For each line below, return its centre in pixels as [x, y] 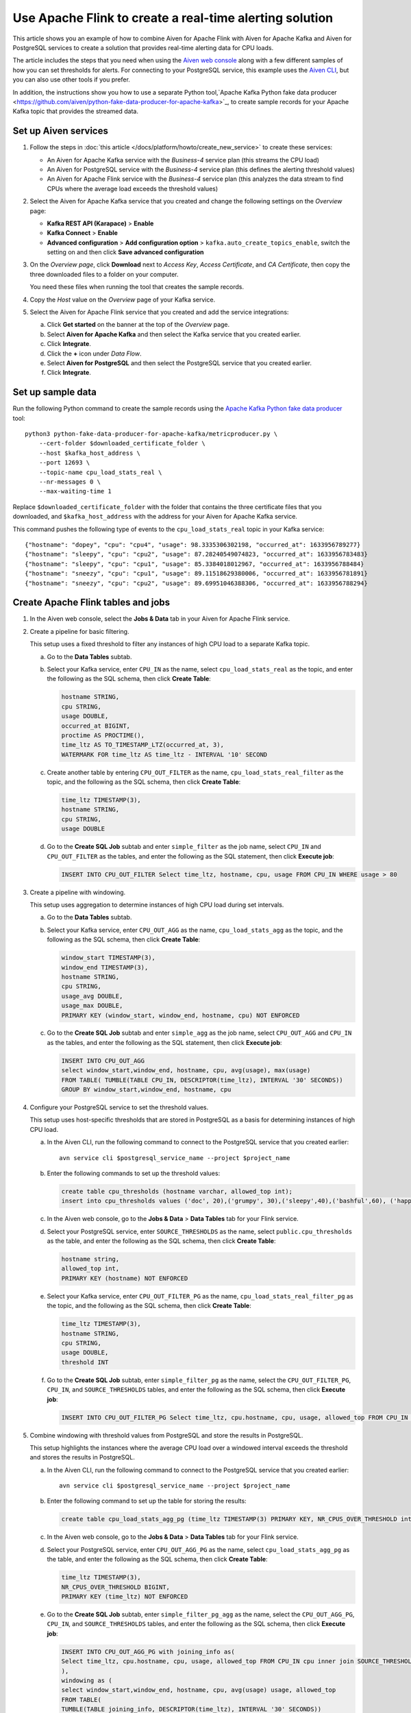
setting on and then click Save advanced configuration [125, 252]
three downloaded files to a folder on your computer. [104, 274]
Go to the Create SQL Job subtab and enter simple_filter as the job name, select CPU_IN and [184, 847]
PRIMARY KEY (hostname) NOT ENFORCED [125, 1278]
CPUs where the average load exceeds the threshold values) [133, 188]
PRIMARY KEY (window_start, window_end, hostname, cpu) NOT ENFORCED [180, 1015]
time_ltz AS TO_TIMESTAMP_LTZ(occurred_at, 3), [142, 745]
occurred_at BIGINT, [96, 726]
